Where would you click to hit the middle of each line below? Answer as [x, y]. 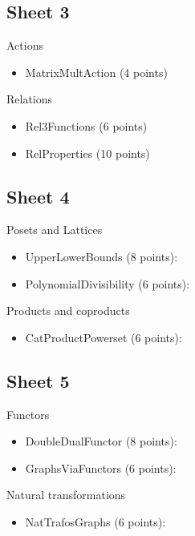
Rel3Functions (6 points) [86, 125]
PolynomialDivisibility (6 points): [108, 283]
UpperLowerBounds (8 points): [102, 256]
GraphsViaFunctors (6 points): [101, 467]
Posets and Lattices [55, 230]
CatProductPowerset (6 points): [104, 337]
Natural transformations [66, 495]
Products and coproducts [68, 310]
